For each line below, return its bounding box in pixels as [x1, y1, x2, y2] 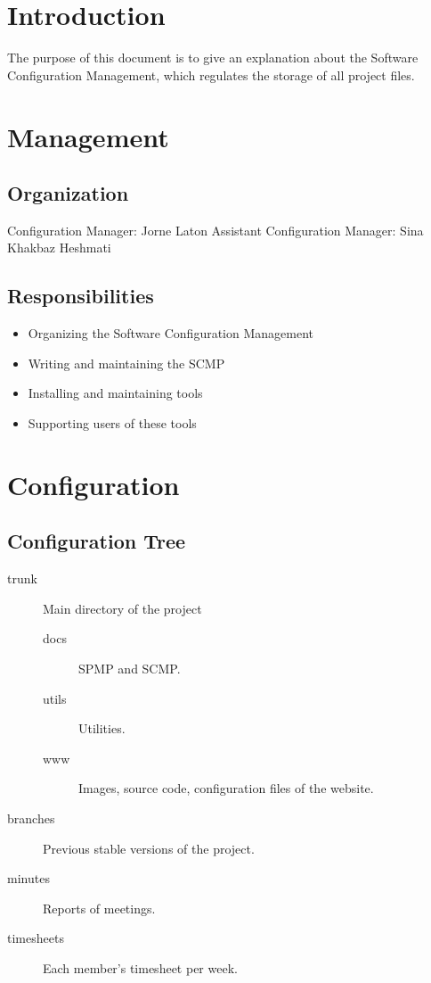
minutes [7, 869, 50, 888]
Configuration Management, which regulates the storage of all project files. [7, 65, 415, 84]
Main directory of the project [43, 599, 202, 617]
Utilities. [78, 719, 126, 738]
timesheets [7, 929, 64, 947]
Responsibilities [7, 282, 154, 310]
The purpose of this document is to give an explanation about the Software [7, 48, 419, 67]
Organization [7, 179, 129, 207]
